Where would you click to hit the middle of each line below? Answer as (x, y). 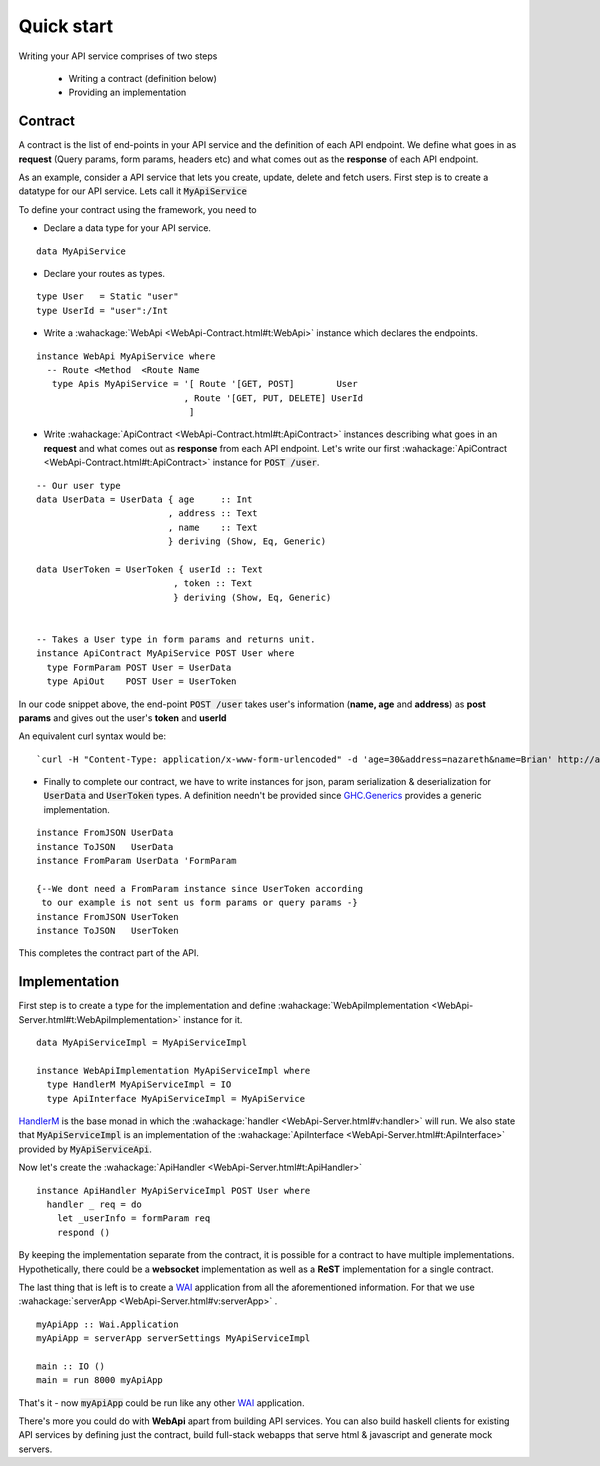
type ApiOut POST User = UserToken (141, 681)
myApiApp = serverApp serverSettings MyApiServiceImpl (173, 1338)
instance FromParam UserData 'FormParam (136, 861)
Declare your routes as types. (104, 273)
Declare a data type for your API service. (127, 228)
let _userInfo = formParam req (133, 1218)
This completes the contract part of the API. (109, 953)
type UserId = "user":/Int (102, 310)
